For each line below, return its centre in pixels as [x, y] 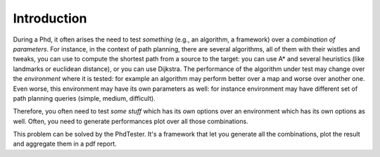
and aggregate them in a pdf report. [65, 144]
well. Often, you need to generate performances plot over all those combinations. [131, 121]
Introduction [50, 18]
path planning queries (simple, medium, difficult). [84, 98]
